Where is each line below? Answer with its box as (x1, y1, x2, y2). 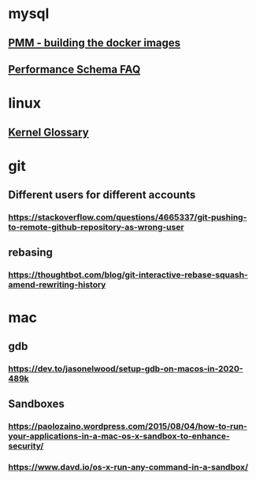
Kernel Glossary (8, 125, 89, 138)
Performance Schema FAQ (8, 62, 141, 76)
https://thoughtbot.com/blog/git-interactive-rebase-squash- (8, 269, 248, 280)
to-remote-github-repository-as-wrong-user (8, 222, 184, 233)
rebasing (8, 246, 53, 260)
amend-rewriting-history (8, 279, 106, 290)
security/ (8, 441, 44, 452)
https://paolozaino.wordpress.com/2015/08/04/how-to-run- (8, 421, 248, 432)
